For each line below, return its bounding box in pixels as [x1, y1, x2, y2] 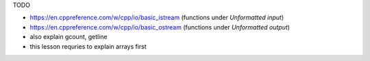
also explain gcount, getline [29, 33, 108, 41]
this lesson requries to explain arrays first [29, 42, 147, 51]
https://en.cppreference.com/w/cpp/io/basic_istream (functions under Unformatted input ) [29, 14, 284, 22]
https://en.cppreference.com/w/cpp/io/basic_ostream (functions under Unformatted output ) [29, 23, 291, 31]
